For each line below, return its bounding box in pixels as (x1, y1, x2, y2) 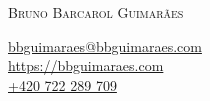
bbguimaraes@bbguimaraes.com (8, 35, 202, 56)
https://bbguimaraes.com (8, 55, 164, 76)
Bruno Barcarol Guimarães (8, 2, 184, 22)
